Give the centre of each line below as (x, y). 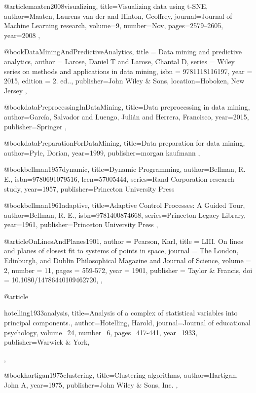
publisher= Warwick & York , (47, 342)
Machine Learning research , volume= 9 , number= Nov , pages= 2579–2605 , (114, 25)
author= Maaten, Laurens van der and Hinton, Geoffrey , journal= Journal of (118, 16)
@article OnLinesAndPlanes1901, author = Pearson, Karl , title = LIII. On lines (124, 241)
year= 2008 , (22, 35)
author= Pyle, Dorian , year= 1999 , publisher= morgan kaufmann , (102, 152)
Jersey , (16, 90)
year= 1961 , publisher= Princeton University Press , (81, 224)
